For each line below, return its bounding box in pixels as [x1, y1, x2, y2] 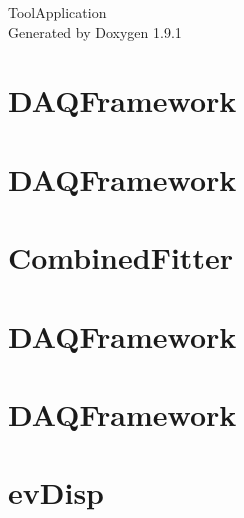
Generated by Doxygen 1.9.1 [8, 21, 182, 42]
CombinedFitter [8, 237, 233, 278]
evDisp [8, 472, 104, 513]
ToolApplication [8, 2, 107, 22]
